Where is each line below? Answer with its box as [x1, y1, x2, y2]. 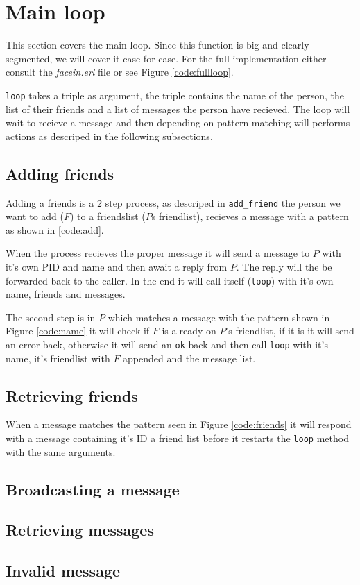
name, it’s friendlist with [6, 350, 110, 365]
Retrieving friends [6, 384, 138, 406]
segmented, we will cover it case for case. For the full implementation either [6, 51, 327, 65]
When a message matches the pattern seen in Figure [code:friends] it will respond [6, 417, 352, 432]
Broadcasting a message [6, 478, 180, 500]
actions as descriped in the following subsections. [6, 128, 213, 143]
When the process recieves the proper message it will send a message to [6, 246, 310, 260]
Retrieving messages [6, 519, 154, 541]
